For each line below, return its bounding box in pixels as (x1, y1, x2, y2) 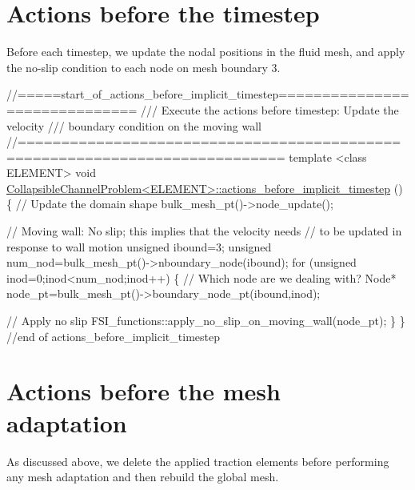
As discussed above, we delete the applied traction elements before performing (6, 452, 389, 469)
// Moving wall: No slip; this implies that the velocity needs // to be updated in (6, 223, 402, 239)
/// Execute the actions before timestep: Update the (141, 101, 399, 118)
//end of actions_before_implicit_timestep (6, 327, 220, 344)
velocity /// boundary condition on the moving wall (6, 117, 261, 134)
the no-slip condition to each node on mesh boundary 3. (6, 58, 281, 75)
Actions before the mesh (6, 375, 281, 408)
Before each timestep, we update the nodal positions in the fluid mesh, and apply (6, 43, 405, 60)
